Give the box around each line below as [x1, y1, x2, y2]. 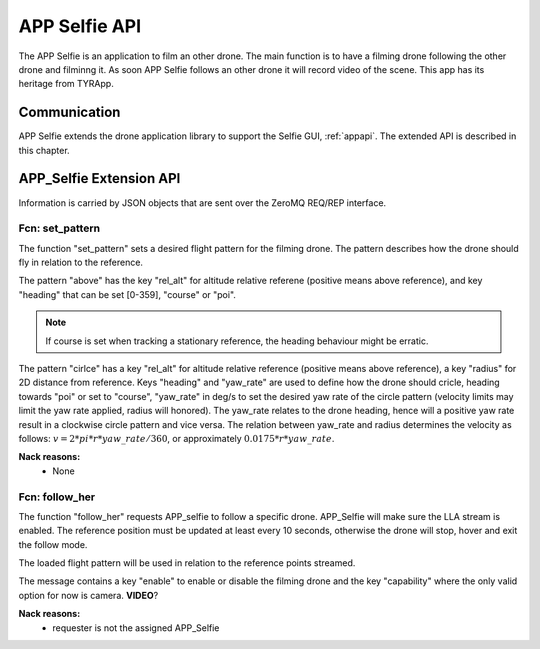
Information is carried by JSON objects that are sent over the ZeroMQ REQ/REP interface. [18, 196, 387, 209]
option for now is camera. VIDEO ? [18, 589, 159, 601]
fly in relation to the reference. [18, 256, 144, 269]
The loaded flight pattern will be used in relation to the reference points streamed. [18, 557, 356, 569]
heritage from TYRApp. [18, 78, 114, 90]
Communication [18, 104, 121, 121]
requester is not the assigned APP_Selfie [52, 621, 220, 634]
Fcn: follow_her [18, 490, 95, 504]
